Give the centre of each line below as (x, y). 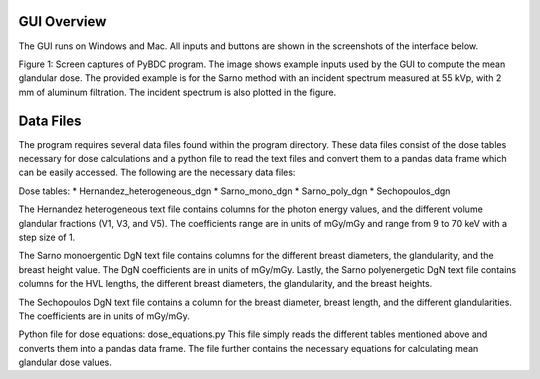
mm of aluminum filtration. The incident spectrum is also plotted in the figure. (177, 92)
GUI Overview (62, 21)
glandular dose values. (65, 362)
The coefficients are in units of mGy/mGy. (104, 316)
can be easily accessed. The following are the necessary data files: (157, 172)
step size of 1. (47, 237)
